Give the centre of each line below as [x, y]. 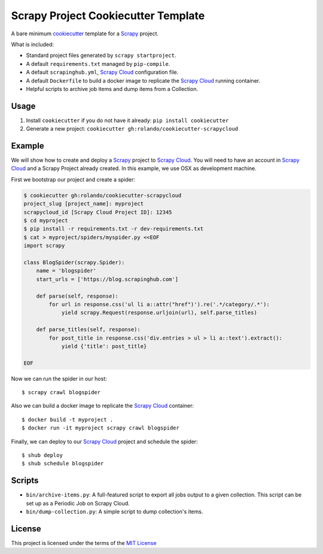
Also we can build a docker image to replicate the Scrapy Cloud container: [103, 406]
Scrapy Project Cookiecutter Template [108, 16]
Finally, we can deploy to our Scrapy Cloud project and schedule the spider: [104, 441]
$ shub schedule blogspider [63, 464]
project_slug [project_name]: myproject [83, 204]
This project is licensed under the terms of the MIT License [84, 543]
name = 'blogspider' [66, 271]
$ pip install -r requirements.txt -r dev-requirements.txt [114, 229]
